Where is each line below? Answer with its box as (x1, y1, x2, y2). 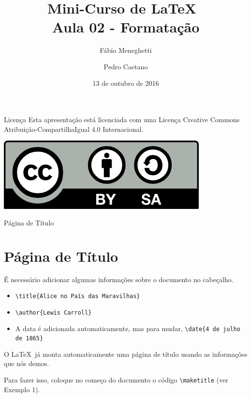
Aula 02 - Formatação (52, 17, 200, 37)
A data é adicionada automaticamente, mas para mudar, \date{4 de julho (15, 323, 240, 333)
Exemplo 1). (4, 384, 40, 394)
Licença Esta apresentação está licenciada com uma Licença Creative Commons (4, 114, 240, 125)
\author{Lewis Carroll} (15, 309, 92, 316)
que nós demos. (4, 358, 49, 368)
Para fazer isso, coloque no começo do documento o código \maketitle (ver (4, 375, 228, 384)
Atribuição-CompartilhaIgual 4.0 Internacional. (4, 124, 144, 134)
